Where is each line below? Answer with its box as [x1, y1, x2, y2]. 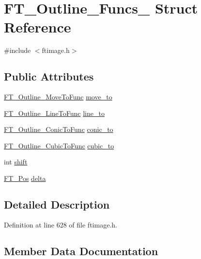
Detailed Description [4, 197, 110, 212]
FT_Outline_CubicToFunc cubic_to [4, 140, 114, 150]
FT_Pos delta [4, 173, 46, 183]
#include [4, 45, 31, 55]
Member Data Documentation [4, 243, 158, 258]
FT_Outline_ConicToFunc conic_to [4, 124, 113, 134]
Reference [4, 17, 71, 37]
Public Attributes [4, 69, 94, 84]
